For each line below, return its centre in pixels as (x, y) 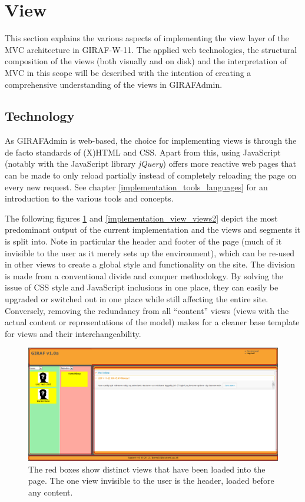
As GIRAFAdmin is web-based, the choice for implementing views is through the (151, 141)
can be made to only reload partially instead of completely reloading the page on (151, 175)
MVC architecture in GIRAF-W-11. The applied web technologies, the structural (151, 49)
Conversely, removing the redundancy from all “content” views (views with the (147, 310)
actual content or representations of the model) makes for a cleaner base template (152, 322)
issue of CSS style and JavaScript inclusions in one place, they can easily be (142, 287)
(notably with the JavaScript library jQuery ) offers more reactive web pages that (150, 164)
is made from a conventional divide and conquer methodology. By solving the (144, 275)
